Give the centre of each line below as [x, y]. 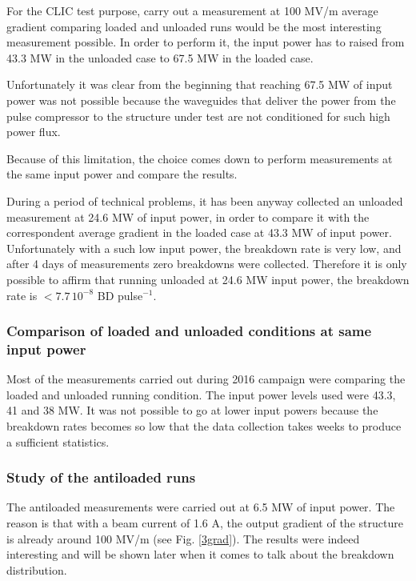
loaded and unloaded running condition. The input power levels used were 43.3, [201, 394]
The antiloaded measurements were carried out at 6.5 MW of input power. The [201, 507]
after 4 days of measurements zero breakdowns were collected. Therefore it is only [207, 264]
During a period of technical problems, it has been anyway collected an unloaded [205, 200]
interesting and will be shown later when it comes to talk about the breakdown [200, 554]
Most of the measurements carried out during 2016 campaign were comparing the [206, 379]
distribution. [37, 569]
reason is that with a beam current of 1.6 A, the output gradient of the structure [205, 523]
